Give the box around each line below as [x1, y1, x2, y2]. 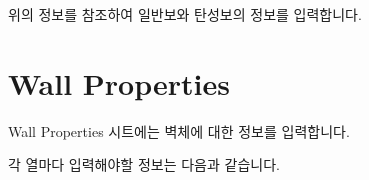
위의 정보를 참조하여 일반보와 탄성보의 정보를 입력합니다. [8, 4, 362, 24]
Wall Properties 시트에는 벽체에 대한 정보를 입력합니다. [8, 120, 350, 141]
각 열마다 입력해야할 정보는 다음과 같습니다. [8, 154, 280, 175]
